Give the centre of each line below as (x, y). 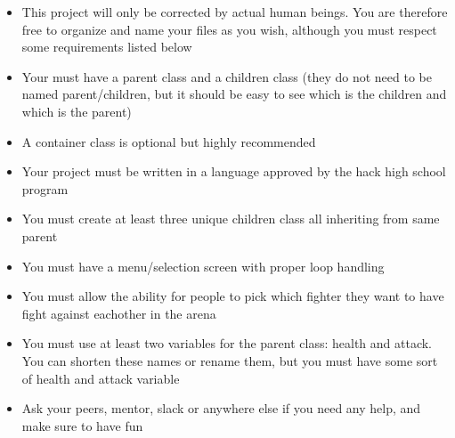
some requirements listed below (107, 47)
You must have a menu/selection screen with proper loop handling (203, 266)
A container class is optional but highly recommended (169, 141)
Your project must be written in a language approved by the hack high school (234, 171)
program (45, 188)
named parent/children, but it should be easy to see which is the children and (234, 94)
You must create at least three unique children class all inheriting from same (231, 219)
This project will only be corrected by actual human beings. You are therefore (235, 12)
